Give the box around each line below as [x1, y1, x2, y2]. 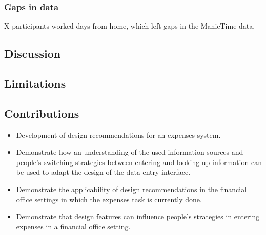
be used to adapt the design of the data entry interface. [16, 167, 191, 177]
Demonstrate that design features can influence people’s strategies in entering [16, 211, 260, 222]
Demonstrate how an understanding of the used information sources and [16, 147, 243, 157]
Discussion [4, 45, 61, 61]
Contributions [4, 105, 79, 121]
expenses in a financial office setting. [16, 221, 131, 231]
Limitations [4, 75, 66, 91]
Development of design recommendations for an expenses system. [16, 129, 221, 140]
